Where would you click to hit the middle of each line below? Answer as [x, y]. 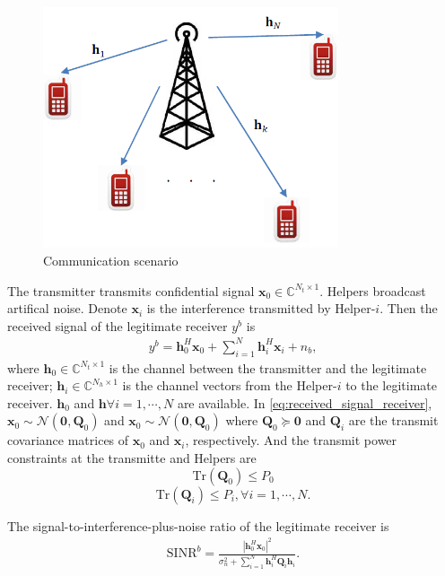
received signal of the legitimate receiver [118, 325]
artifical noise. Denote [67, 308]
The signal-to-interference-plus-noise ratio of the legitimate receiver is [198, 525]
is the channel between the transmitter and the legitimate [268, 367]
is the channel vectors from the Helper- [230, 385]
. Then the [409, 308]
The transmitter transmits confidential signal [131, 290]
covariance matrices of [68, 440]
